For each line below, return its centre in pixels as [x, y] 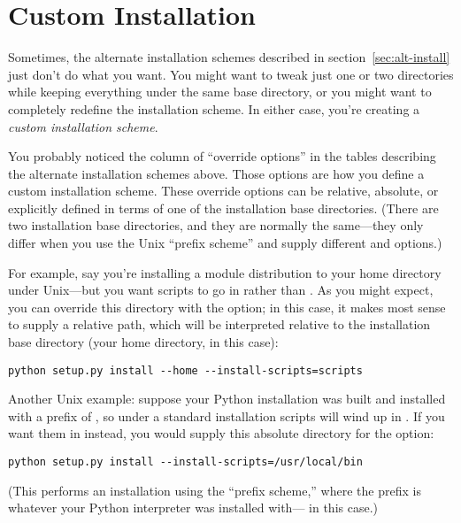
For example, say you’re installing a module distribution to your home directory [225, 272]
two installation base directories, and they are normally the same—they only [216, 225]
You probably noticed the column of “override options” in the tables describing [222, 156]
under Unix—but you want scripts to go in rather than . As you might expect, [221, 290]
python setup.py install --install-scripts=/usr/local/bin [185, 462]
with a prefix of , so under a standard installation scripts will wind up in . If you [227, 415]
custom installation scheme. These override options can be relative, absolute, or [223, 191]
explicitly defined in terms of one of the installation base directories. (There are [223, 208]
